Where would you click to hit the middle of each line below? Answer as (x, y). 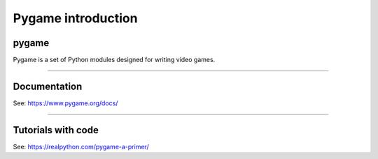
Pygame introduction (75, 18)
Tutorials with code (56, 130)
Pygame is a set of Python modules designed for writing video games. (114, 60)
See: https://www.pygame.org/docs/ (65, 103)
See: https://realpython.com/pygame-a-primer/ (81, 146)
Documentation (48, 86)
